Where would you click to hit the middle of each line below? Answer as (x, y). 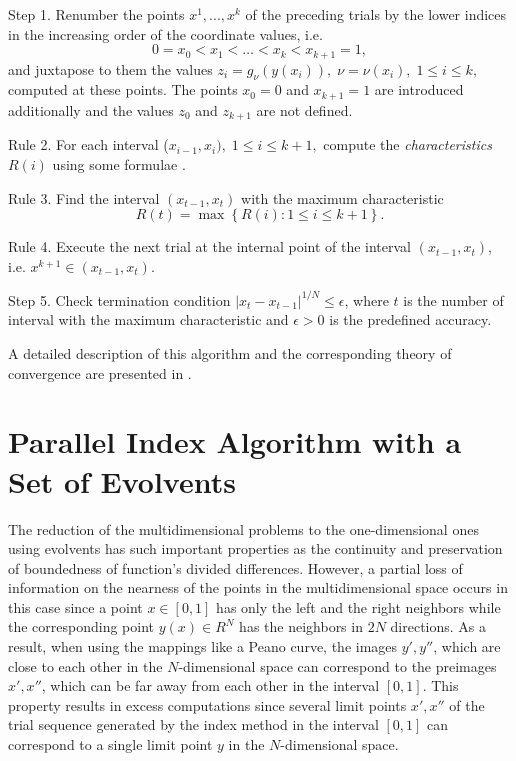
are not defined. (304, 109)
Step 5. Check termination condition (119, 299)
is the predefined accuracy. (410, 319)
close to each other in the (85, 665)
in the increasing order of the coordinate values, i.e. (165, 33)
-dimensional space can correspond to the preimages (337, 665)
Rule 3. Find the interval (84, 197)
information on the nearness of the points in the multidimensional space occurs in (258, 587)
